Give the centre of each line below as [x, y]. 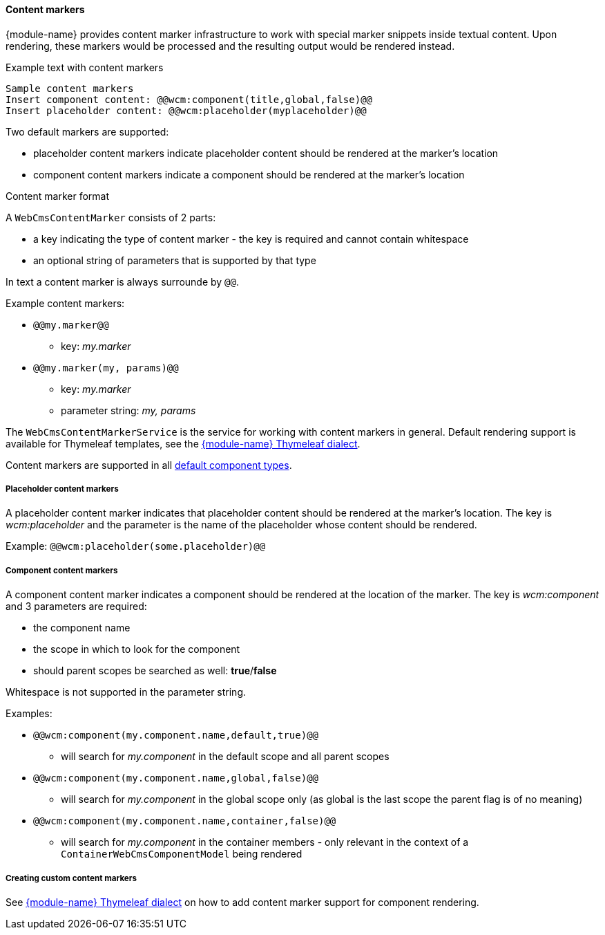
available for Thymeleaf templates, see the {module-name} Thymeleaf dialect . [183, 443]
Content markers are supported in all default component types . [149, 465]
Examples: [29, 714]
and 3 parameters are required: [76, 607]
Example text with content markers [85, 67]
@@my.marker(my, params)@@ [106, 368]
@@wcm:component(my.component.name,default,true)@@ [176, 735]
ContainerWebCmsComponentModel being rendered [182, 854]
